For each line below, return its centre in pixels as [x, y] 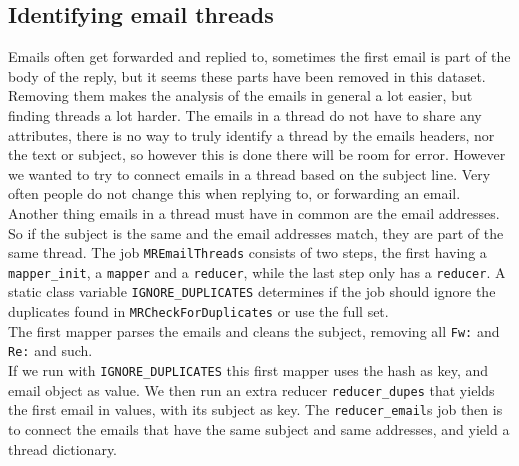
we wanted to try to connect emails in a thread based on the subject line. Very [249, 173]
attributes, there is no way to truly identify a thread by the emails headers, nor [251, 134]
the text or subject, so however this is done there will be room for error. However [257, 154]
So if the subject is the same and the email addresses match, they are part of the [256, 232]
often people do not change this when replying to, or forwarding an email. [234, 193]
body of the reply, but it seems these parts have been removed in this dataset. [247, 75]
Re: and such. [50, 350]
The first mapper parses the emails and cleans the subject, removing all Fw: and [254, 330]
